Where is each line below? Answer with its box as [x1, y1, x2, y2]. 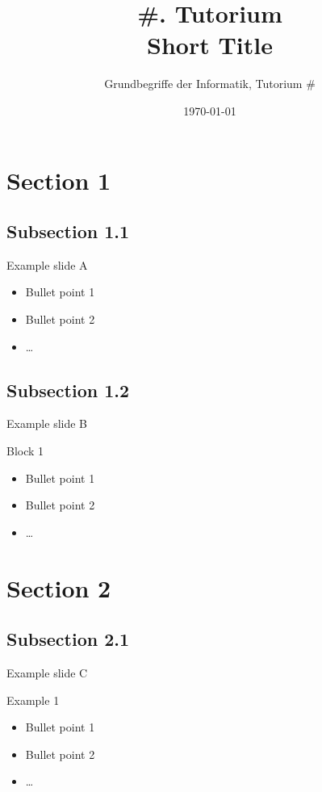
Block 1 [6, 442, 44, 459]
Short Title [147, 28, 273, 61]
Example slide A [6, 256, 88, 273]
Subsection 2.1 [6, 626, 130, 652]
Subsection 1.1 [6, 219, 130, 244]
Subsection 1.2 [6, 377, 130, 402]
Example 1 [6, 691, 60, 708]
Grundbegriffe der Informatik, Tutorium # [104, 75, 316, 92]
